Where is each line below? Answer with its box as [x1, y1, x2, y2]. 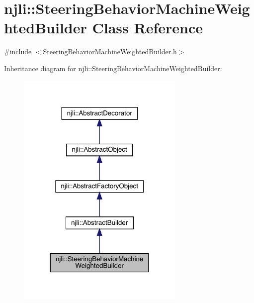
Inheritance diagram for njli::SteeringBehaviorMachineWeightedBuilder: [4, 63, 222, 73]
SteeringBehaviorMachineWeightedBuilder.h [43, 46, 177, 57]
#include [4, 46, 32, 57]
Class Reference [92, 17, 203, 38]
